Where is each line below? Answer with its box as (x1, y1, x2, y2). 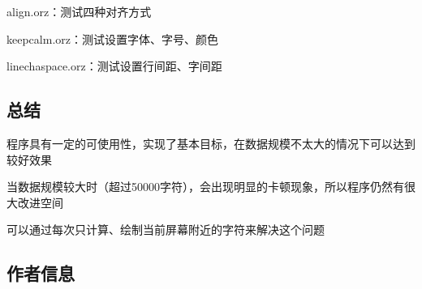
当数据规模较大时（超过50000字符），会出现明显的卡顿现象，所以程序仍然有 (6, 178, 404, 195)
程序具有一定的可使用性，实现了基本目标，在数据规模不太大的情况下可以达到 (6, 134, 416, 151)
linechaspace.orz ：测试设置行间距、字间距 (6, 57, 222, 74)
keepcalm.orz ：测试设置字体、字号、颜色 (6, 30, 218, 47)
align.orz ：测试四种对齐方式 (6, 3, 152, 19)
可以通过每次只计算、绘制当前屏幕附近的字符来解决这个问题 (6, 221, 325, 238)
